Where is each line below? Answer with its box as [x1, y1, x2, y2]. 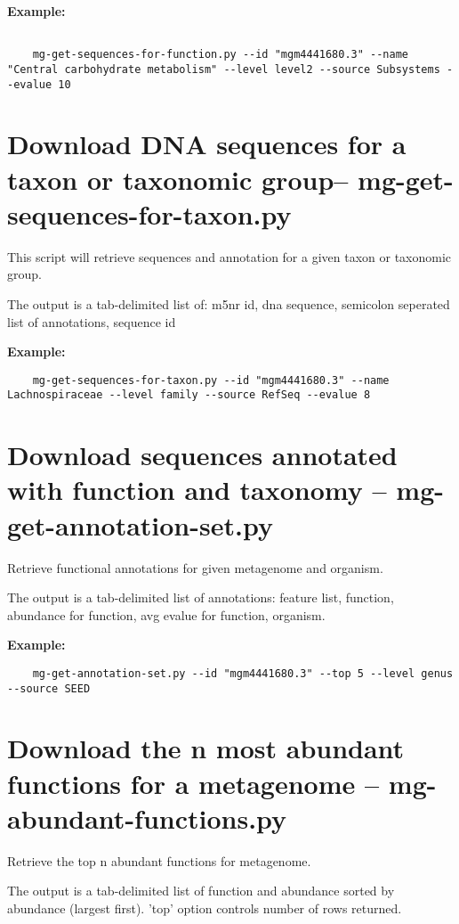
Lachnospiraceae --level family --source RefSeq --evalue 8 [7, 388, 371, 402]
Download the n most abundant [7, 730, 405, 766]
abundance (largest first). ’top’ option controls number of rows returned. [7, 898, 402, 917]
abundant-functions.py [7, 799, 287, 836]
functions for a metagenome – [7, 765, 380, 801]
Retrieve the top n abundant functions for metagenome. [7, 851, 311, 870]
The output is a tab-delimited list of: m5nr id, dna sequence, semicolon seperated [7, 294, 450, 313]
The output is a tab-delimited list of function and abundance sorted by [7, 881, 395, 900]
